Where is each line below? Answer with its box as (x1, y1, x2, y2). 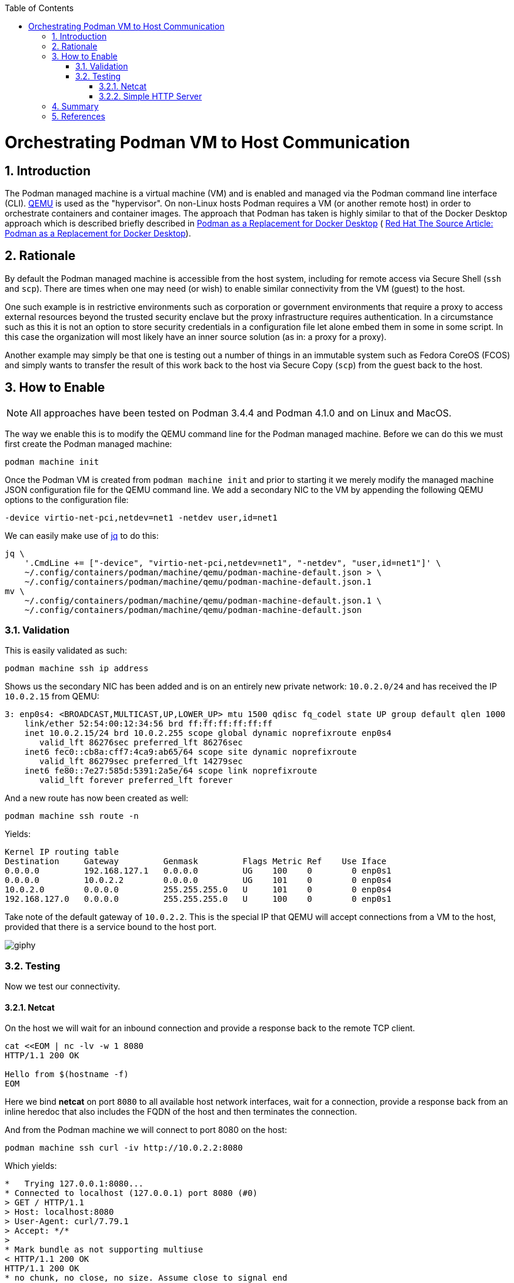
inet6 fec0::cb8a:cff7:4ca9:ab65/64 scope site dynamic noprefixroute (24, 747, 357, 757)
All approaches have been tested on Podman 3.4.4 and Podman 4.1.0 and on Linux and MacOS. (30, 406, 452, 419)
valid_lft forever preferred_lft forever (39, 775, 233, 785)
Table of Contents (5, 3, 74, 13)
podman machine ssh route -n (5, 811, 139, 821)
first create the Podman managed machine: (5, 438, 172, 449)
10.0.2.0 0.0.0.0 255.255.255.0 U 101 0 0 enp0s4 (5, 885, 392, 895)
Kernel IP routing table (5, 847, 119, 857)
